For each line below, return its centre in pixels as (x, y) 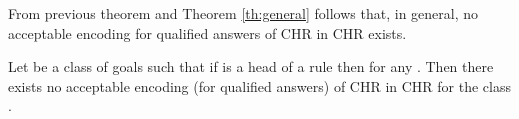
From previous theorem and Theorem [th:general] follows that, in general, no (243, 13)
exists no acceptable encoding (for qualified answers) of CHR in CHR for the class (259, 85)
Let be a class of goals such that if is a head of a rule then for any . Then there (251, 66)
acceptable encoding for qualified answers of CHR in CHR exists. (207, 32)
